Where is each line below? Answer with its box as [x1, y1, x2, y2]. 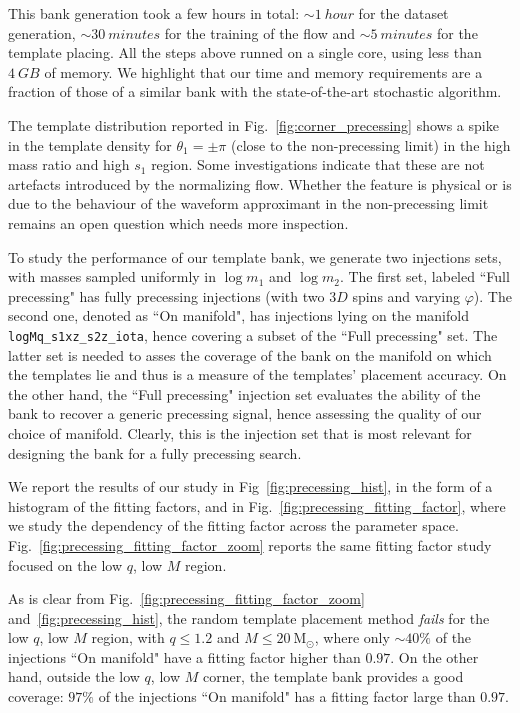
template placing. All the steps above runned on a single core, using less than [8, 42, 482, 63]
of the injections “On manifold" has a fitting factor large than [98, 686, 476, 707]
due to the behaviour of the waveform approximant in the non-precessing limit [8, 193, 489, 214]
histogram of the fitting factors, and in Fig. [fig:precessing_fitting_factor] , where [8, 495, 506, 516]
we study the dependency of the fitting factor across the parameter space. [8, 515, 459, 536]
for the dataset [358, 3, 449, 23]
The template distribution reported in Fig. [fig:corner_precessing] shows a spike [8, 114, 499, 135]
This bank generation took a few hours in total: [8, 3, 300, 23]
